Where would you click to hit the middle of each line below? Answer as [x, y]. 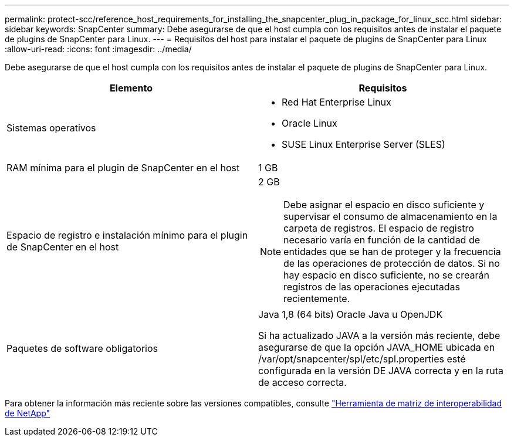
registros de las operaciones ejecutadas [372, 287]
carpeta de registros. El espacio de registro [379, 228]
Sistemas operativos [51, 128]
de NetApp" [28, 413]
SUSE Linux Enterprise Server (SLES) [363, 144]
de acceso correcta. [302, 382]
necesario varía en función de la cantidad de [382, 240]
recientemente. [317, 298]
